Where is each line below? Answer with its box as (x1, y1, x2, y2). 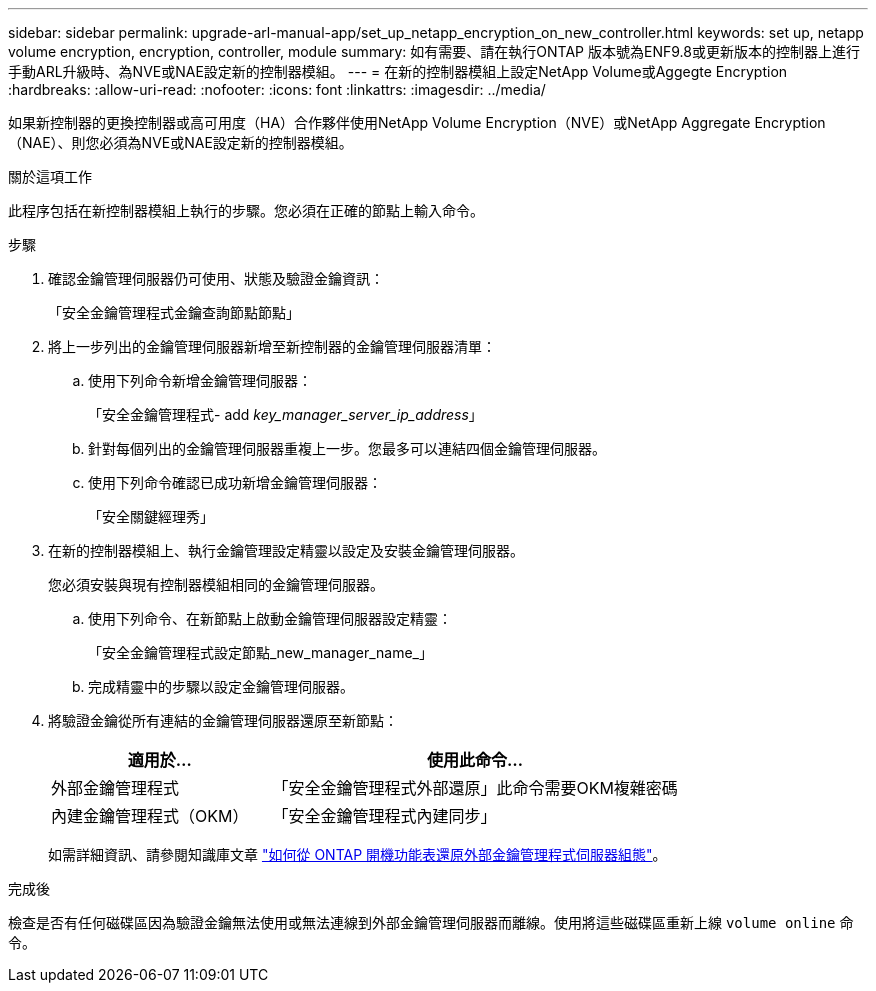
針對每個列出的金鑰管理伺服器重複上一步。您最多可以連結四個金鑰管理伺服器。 (88, 440, 606, 457)
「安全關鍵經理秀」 (88, 508, 214, 525)
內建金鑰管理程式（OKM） (51, 806, 249, 826)
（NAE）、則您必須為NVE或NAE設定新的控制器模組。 (8, 134, 353, 151)
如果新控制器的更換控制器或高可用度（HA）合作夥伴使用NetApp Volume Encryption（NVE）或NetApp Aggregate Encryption (8, 114, 826, 131)
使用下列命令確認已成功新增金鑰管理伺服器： (88, 474, 382, 491)
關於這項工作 (8, 168, 92, 185)
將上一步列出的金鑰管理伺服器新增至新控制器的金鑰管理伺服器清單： (48, 338, 496, 355)
